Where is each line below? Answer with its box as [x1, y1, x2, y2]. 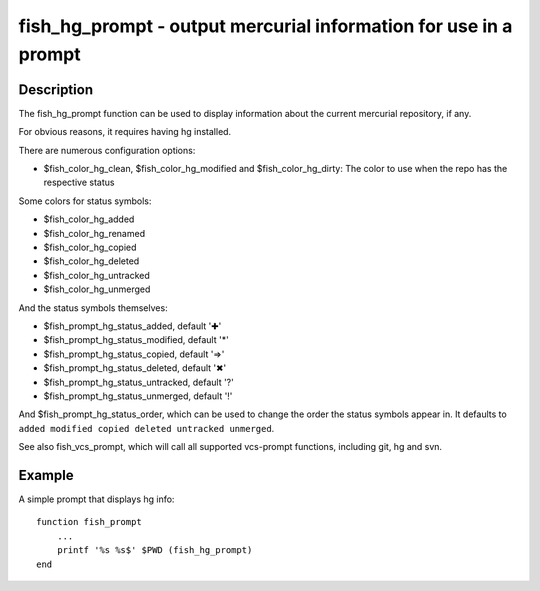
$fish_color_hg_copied [43, 241, 137, 253]
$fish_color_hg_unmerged [43, 283, 151, 295]
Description [18, 81, 94, 98]
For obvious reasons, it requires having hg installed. [18, 126, 232, 138]
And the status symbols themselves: [18, 301, 169, 314]
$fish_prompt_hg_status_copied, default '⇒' [43, 348, 225, 360]
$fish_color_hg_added [43, 213, 135, 225]
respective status [43, 176, 115, 189]
